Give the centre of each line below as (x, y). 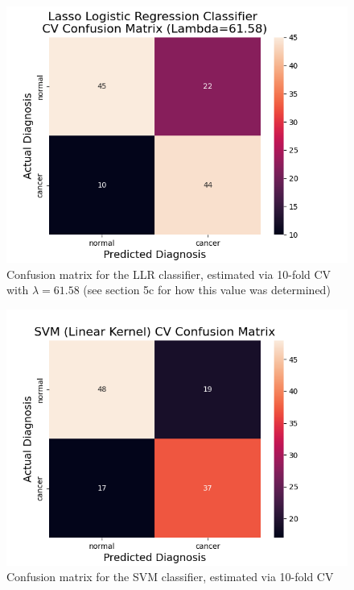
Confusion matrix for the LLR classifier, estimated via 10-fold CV (169, 274)
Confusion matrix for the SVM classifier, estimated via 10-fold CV (170, 577)
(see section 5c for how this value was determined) (207, 290)
